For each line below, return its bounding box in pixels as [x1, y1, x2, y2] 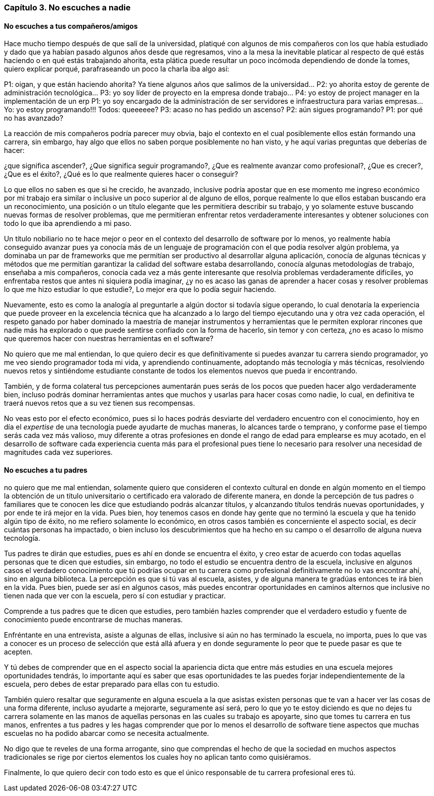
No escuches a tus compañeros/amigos [4, 21, 138, 30]
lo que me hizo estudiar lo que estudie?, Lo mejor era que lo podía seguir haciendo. [4, 285, 276, 294]
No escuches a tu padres [4, 465, 88, 474]
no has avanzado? [4, 114, 63, 123]
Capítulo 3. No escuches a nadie [4, 2, 131, 12]
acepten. [4, 648, 33, 656]
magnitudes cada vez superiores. [4, 448, 113, 457]
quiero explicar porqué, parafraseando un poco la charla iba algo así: [4, 65, 230, 73]
